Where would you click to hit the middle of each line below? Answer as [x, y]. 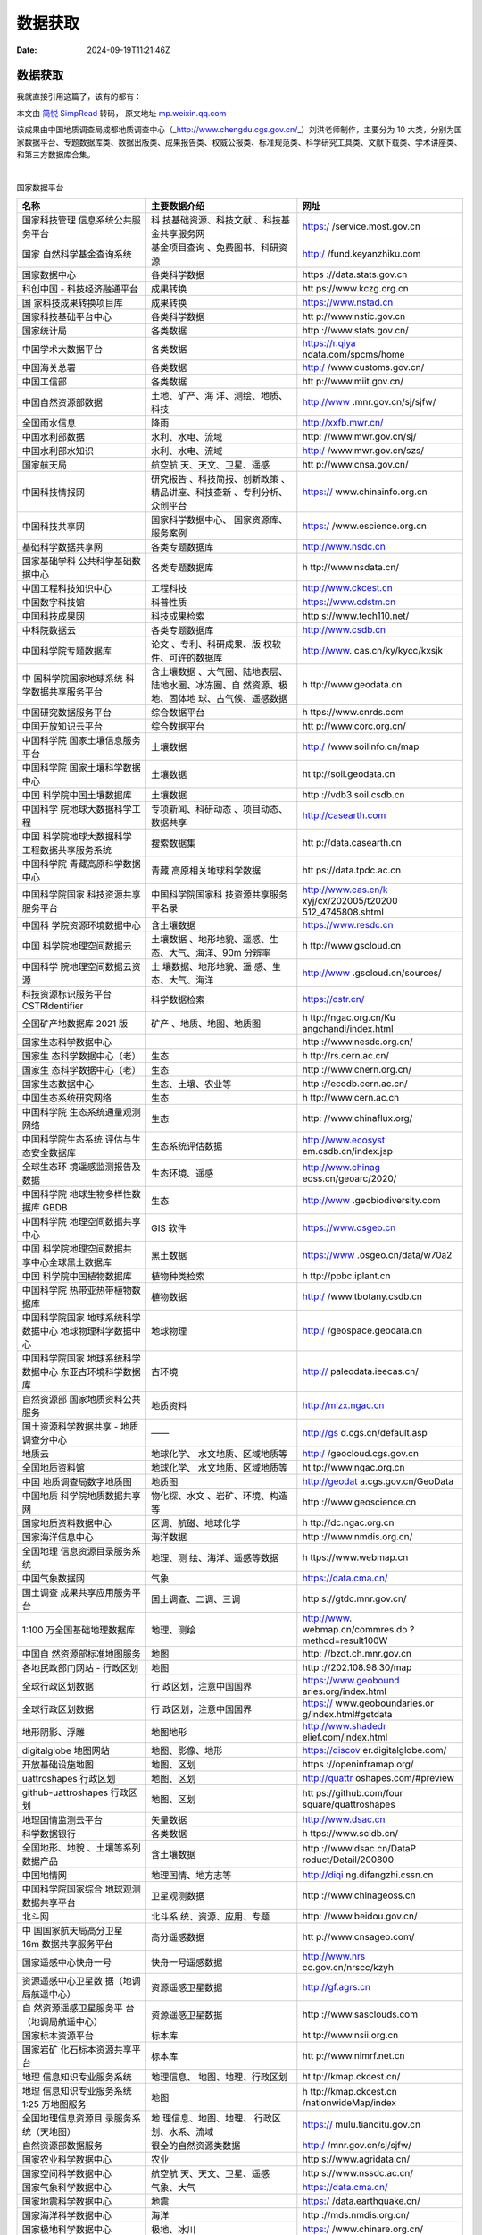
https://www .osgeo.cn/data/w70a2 [377, 1255]
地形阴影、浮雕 [53, 1733]
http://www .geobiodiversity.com [371, 1201]
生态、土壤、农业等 [191, 1084]
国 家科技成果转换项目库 [73, 303]
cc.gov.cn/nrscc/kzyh [348, 1968]
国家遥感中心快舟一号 [66, 1962]
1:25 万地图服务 [54, 2104]
